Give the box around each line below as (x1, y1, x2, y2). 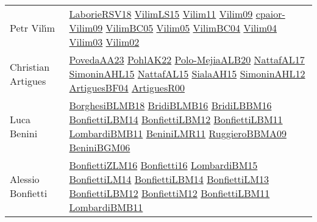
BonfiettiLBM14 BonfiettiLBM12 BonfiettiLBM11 (69, 112, 283, 126)
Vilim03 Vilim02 (69, 35, 140, 49)
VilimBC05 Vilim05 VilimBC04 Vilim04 (105, 21, 277, 35)
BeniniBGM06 (69, 140, 130, 154)
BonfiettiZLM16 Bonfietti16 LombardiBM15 (69, 158, 258, 172)
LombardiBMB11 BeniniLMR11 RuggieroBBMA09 (69, 126, 287, 140)
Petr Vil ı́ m (10, 21, 55, 35)
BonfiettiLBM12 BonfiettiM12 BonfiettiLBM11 (69, 186, 270, 200)
